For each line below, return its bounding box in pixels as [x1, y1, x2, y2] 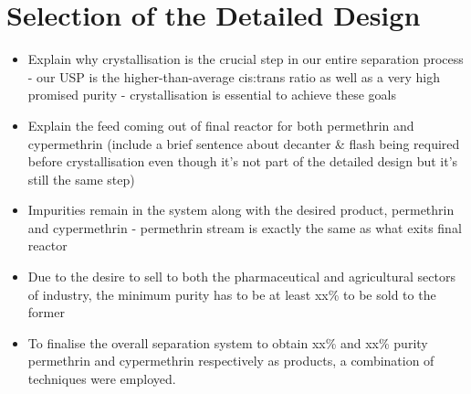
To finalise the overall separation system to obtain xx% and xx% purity [27, 333, 428, 352]
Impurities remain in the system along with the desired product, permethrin [27, 200, 455, 219]
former [27, 303, 65, 322]
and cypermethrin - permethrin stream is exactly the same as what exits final [27, 218, 462, 237]
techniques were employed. [27, 369, 176, 389]
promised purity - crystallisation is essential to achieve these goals [27, 85, 396, 104]
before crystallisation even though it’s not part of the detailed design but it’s [27, 152, 458, 171]
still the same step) [27, 169, 135, 188]
